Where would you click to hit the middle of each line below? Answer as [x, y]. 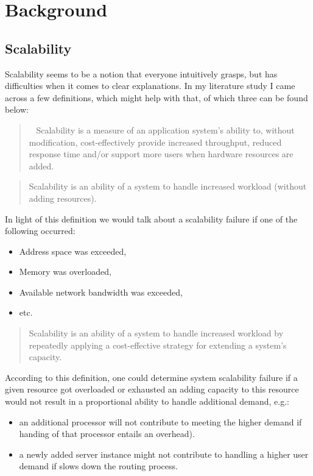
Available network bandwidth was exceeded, [101, 292]
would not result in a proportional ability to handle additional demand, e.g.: [147, 401]
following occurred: [40, 231]
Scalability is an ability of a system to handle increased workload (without [168, 186]
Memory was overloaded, [65, 272]
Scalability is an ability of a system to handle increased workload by [156, 333]
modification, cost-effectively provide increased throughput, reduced [155, 142]
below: [17, 109]
